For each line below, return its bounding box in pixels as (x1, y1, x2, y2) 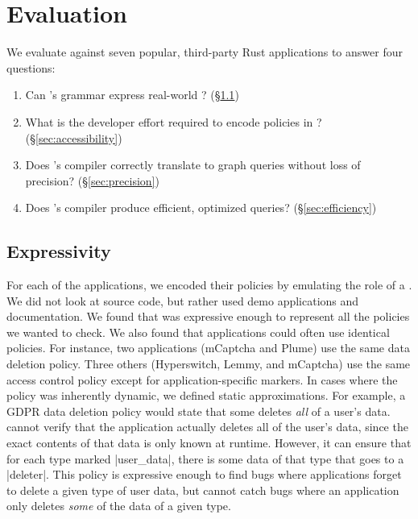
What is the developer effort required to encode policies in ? (25, 113, 322, 130)
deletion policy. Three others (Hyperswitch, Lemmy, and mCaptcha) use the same (6, 355, 411, 372)
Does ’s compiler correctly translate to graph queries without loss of (25, 156, 361, 173)
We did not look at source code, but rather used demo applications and (6, 292, 359, 309)
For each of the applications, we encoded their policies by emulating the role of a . (6, 276, 412, 293)
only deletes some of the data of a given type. (6, 497, 231, 514)
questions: (6, 59, 56, 76)
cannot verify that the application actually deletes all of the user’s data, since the (6, 418, 408, 435)
